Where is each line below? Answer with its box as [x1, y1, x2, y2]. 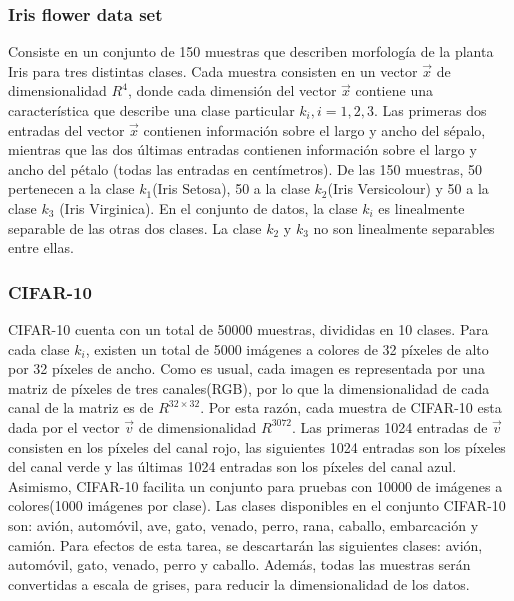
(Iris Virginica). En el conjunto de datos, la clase [59, 197, 358, 218]
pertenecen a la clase [8, 178, 135, 199]
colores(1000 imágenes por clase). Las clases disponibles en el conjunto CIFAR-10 [8, 495, 506, 516]
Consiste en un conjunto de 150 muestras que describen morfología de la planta [8, 41, 494, 62]
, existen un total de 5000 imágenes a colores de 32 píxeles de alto [85, 338, 489, 359]
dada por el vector [8, 416, 120, 437]
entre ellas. [8, 237, 74, 258]
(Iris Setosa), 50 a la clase [152, 178, 310, 199]
